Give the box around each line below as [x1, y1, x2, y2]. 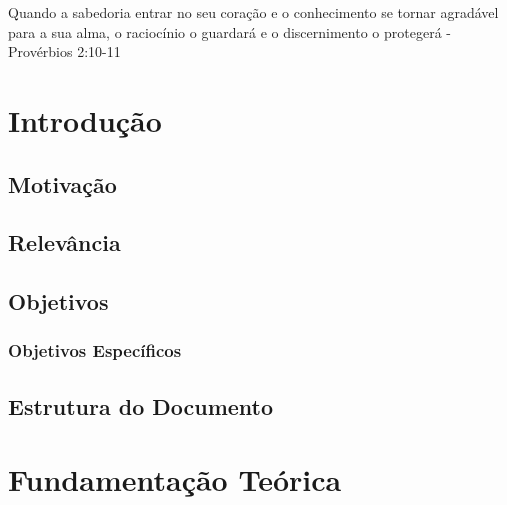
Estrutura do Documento [8, 390, 274, 421]
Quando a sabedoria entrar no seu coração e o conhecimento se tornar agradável [8, 2, 499, 22]
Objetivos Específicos [8, 338, 182, 363]
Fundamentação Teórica [8, 459, 342, 500]
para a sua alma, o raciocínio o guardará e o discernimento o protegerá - [8, 21, 451, 42]
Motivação [8, 168, 117, 199]
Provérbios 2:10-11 [8, 41, 121, 62]
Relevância [8, 227, 121, 258]
